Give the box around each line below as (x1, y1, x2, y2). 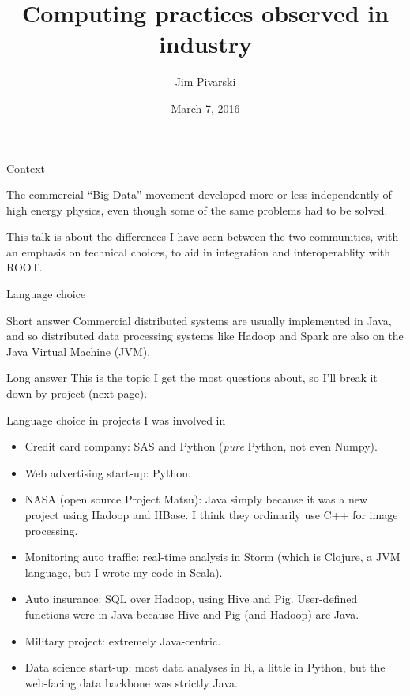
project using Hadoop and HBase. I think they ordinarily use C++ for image (24, 507, 398, 522)
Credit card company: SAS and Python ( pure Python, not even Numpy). (24, 438, 378, 455)
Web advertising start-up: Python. (24, 464, 191, 481)
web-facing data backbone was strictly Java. (24, 674, 238, 690)
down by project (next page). (6, 385, 148, 402)
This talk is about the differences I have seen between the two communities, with (6, 228, 399, 245)
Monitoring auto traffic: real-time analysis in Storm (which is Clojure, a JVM (24, 548, 401, 565)
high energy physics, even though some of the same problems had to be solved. (6, 201, 388, 218)
